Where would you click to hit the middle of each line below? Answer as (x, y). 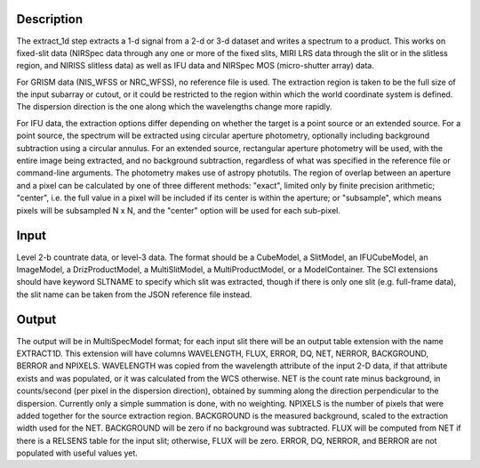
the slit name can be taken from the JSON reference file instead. (134, 295)
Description (50, 19)
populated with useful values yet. (77, 453)
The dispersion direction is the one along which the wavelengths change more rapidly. (174, 107)
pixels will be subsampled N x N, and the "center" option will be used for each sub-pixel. (179, 210)
